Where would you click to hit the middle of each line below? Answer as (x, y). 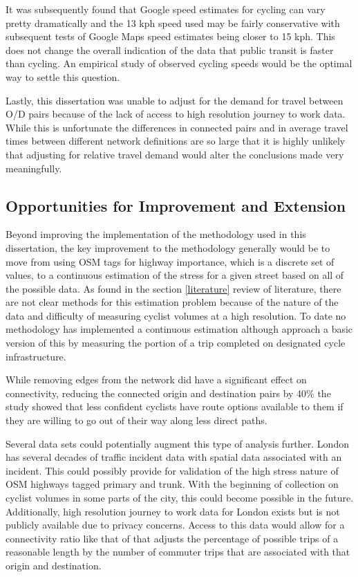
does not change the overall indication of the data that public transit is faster (170, 49)
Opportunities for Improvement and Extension (176, 205)
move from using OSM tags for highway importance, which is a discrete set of (170, 261)
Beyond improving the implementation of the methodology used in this (156, 234)
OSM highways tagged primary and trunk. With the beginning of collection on (172, 484)
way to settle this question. (63, 76)
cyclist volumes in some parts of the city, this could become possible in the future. (180, 498)
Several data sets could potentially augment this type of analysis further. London (177, 443)
